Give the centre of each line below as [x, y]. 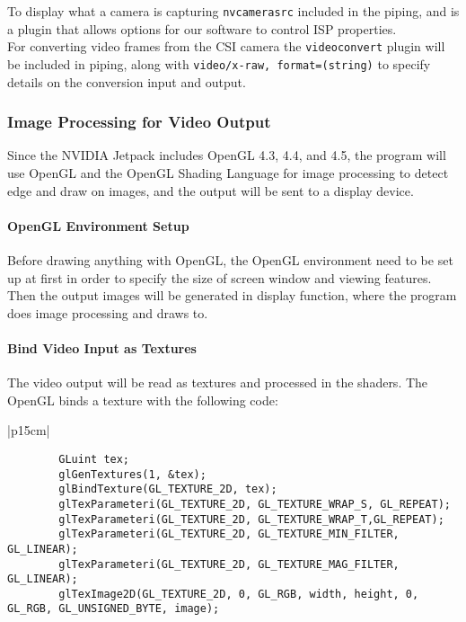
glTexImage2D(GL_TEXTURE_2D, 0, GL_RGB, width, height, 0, [239, 594]
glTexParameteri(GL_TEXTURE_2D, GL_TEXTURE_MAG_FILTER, [229, 564]
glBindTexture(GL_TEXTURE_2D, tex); [168, 489]
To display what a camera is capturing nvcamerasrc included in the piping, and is [233, 11]
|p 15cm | [29, 430]
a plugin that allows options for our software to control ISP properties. [202, 28]
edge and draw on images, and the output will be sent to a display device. [211, 190]
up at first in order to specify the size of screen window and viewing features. [220, 277]
